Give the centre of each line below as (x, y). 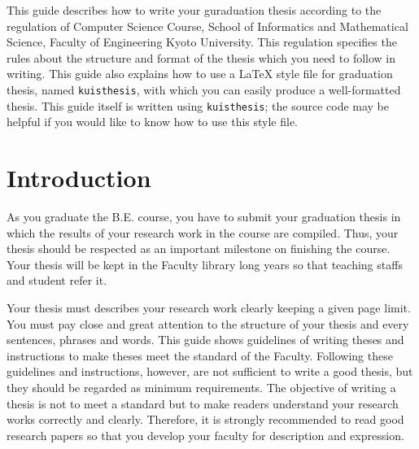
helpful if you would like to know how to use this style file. (153, 122)
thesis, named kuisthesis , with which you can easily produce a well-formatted (204, 89)
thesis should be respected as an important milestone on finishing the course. (199, 248)
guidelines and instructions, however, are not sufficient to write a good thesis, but (210, 371)
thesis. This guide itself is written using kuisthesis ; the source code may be (198, 105)
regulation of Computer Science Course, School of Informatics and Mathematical (207, 26)
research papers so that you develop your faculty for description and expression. (205, 435)
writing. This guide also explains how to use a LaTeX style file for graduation (200, 74)
